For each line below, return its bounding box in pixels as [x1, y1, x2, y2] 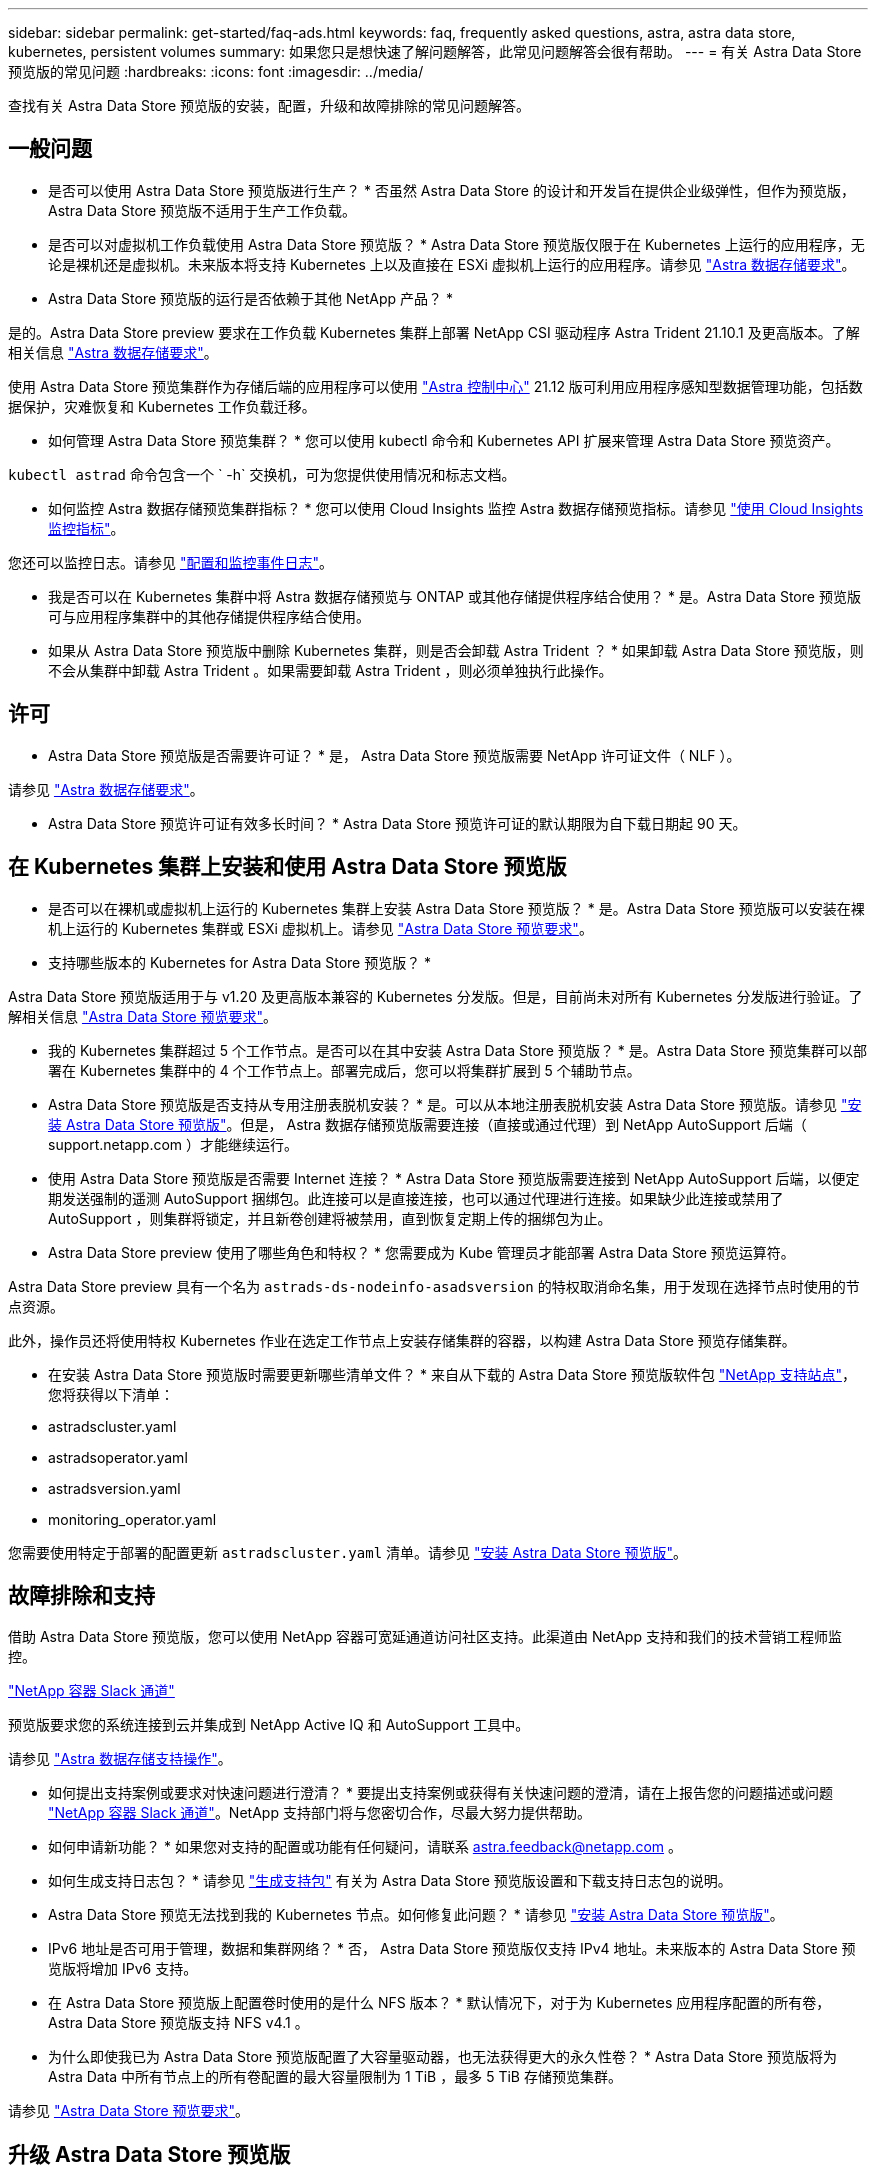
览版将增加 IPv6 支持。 [48, 1960, 198, 1978]
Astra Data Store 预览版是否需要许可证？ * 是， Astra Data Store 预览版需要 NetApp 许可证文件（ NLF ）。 [48, 746, 741, 764]
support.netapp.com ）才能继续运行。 [48, 1135, 299, 1153]
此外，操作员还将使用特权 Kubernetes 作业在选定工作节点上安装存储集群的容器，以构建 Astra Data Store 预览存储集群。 [8, 1331, 796, 1349]
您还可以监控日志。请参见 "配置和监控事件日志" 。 [8, 553, 333, 571]
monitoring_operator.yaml [48, 1510, 217, 1528]
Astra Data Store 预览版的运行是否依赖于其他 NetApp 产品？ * [48, 289, 453, 307]
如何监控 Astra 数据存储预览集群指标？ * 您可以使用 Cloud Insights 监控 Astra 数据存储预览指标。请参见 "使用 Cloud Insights [48, 499, 864, 517]
